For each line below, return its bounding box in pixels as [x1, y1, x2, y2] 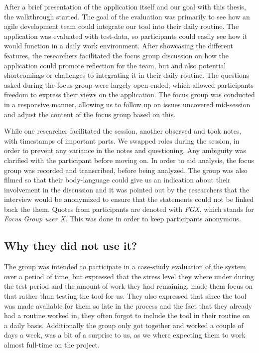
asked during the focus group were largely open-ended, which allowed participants [4, 79, 254, 90]
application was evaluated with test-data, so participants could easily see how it [4, 30, 248, 41]
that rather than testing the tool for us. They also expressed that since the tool [4, 291, 247, 301]
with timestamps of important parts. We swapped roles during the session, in [4, 135, 240, 146]
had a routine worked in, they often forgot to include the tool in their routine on [4, 310, 250, 321]
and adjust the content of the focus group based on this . [4, 109, 176, 119]
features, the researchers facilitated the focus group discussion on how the [4, 50, 229, 60]
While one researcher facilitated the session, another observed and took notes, [4, 126, 242, 136]
